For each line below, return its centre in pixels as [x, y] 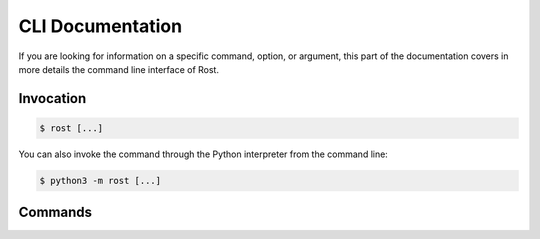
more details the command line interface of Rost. [119, 69]
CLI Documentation [100, 26]
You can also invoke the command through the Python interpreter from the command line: [203, 154]
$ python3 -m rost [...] [100, 180]
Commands [55, 212]
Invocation [52, 98]
